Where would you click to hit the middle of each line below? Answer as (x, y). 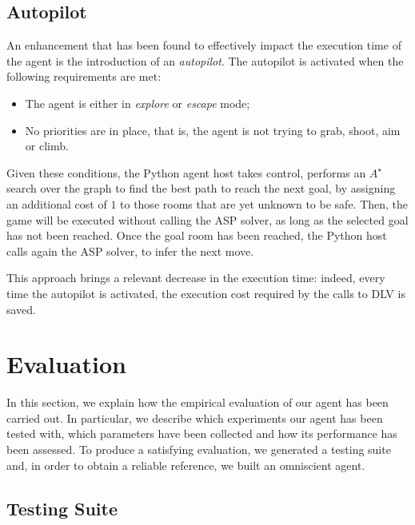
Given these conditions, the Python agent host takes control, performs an (186, 172)
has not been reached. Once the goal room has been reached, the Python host (197, 235)
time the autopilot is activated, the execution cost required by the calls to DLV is (206, 293)
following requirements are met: (84, 76)
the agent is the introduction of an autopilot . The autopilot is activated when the (205, 60)
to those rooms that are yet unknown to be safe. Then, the (264, 203)
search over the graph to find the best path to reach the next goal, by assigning (201, 188)
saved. (22, 309)
